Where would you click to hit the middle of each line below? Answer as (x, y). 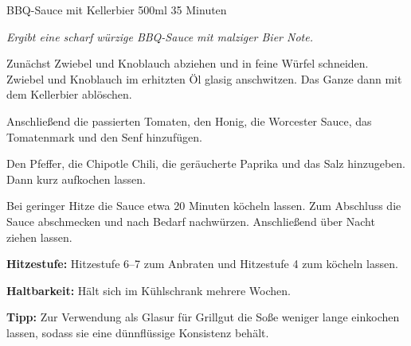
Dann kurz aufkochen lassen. (76, 179)
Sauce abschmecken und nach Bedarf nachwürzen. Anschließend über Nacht (191, 221)
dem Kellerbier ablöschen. (69, 94)
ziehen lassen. (39, 237)
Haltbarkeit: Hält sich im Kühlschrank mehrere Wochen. (149, 290)
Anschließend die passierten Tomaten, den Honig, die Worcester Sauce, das (189, 121)
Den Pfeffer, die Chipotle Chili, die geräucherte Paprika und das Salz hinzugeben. (206, 163)
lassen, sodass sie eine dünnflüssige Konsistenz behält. (138, 332)
